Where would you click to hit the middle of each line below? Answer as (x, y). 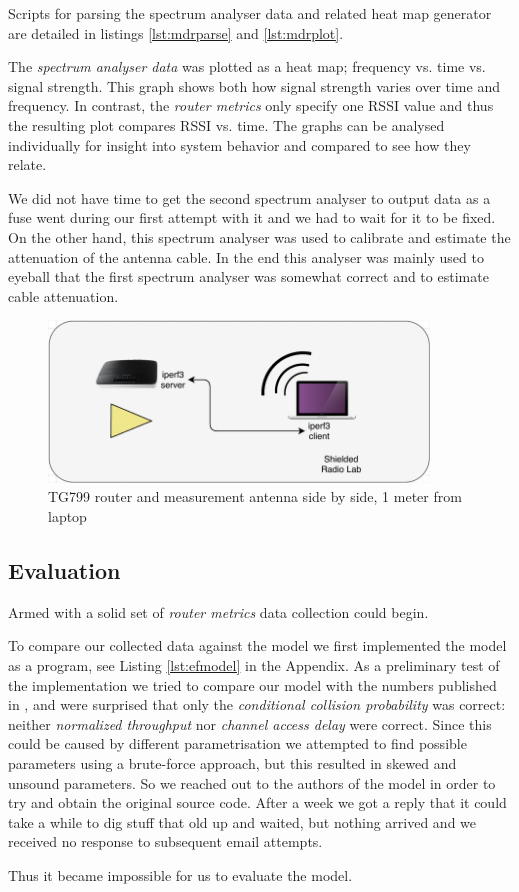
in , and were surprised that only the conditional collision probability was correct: (257, 704)
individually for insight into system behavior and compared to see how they (239, 144)
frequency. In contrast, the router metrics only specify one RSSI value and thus (251, 105)
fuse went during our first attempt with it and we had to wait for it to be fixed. (252, 217)
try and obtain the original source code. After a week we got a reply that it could (257, 802)
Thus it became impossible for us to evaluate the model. (180, 874)
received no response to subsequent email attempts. (165, 841)
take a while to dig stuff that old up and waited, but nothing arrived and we (242, 821)
